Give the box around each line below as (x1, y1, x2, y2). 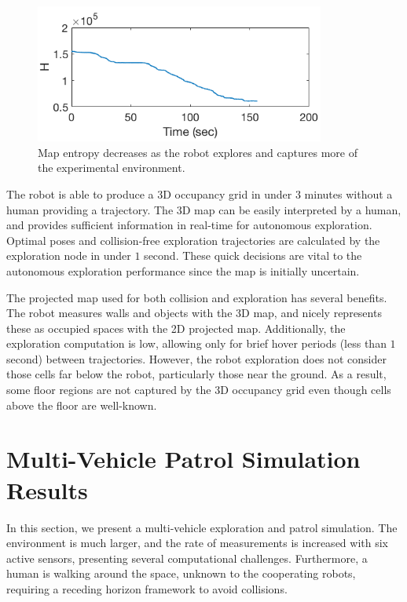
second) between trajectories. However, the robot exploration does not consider (6, 350, 387, 367)
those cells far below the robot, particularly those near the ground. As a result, (6, 366, 387, 382)
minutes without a (304, 185, 393, 202)
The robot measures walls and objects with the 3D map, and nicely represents (6, 305, 382, 321)
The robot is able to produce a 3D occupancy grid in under (6, 185, 292, 202)
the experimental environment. (38, 159, 185, 176)
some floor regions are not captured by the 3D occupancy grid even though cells (6, 381, 391, 398)
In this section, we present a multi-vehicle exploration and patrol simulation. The (6, 519, 398, 535)
